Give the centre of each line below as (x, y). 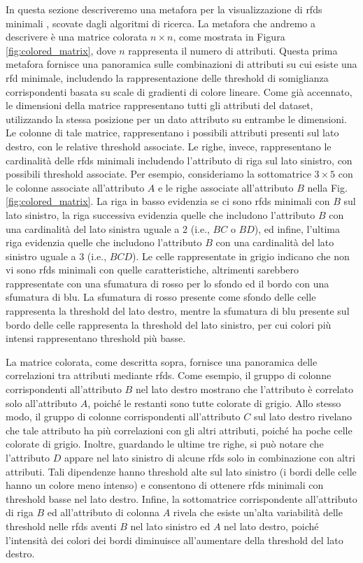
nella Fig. (327, 187)
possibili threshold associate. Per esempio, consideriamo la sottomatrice (158, 174)
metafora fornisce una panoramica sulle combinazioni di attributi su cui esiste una (181, 64)
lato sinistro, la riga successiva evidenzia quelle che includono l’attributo (161, 214)
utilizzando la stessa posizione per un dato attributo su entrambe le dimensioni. (176, 119)
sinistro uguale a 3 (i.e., (56, 256)
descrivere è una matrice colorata (77, 37)
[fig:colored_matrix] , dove (61, 50)
